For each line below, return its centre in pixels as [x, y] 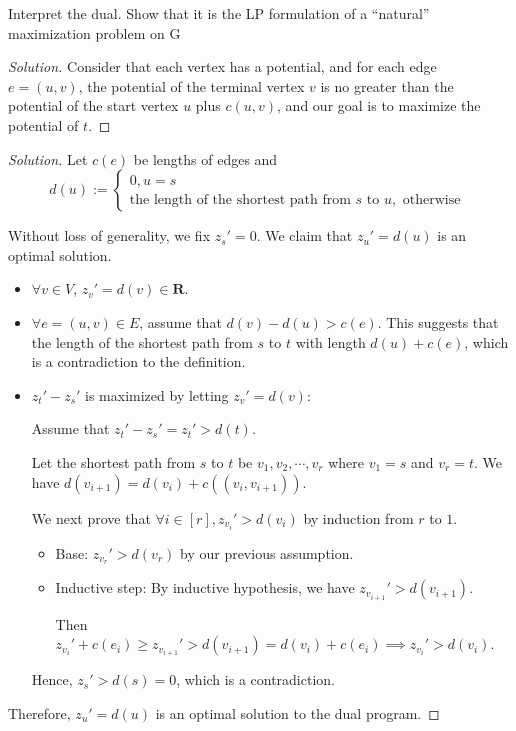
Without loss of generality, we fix [109, 235]
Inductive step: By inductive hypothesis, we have [205, 587]
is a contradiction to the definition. [138, 361]
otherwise [431, 199]
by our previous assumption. [267, 552]
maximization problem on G [94, 32]
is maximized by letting [157, 394]
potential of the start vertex [93, 105]
